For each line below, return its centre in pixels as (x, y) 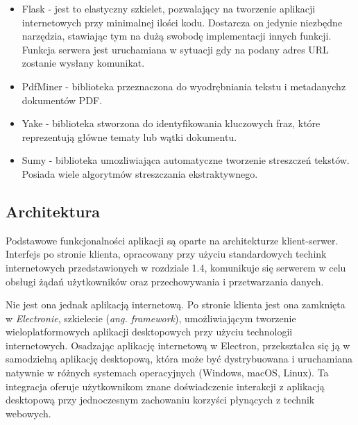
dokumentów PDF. (62, 100)
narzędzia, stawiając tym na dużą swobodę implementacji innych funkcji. (177, 36)
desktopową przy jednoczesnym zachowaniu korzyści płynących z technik (160, 400)
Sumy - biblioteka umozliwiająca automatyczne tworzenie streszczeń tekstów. (186, 160)
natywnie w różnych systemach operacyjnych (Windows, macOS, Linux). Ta (167, 373)
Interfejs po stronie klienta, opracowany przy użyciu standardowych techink (166, 254)
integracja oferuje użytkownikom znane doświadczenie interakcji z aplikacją (165, 386)
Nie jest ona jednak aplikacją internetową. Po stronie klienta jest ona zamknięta (176, 305)
